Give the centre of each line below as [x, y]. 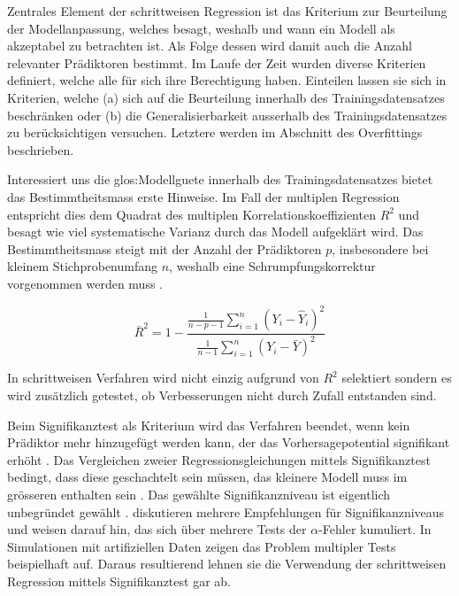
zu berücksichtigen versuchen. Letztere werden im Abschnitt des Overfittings [215, 132]
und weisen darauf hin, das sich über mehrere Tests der [157, 529]
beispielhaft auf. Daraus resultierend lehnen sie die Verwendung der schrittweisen [227, 564]
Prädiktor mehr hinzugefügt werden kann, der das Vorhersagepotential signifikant [229, 442]
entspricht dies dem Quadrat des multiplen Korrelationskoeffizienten [191, 214]
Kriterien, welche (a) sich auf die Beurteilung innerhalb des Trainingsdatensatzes [226, 97]
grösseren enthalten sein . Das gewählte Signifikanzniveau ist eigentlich [199, 494]
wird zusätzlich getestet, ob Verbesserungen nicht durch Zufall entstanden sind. [222, 395]
